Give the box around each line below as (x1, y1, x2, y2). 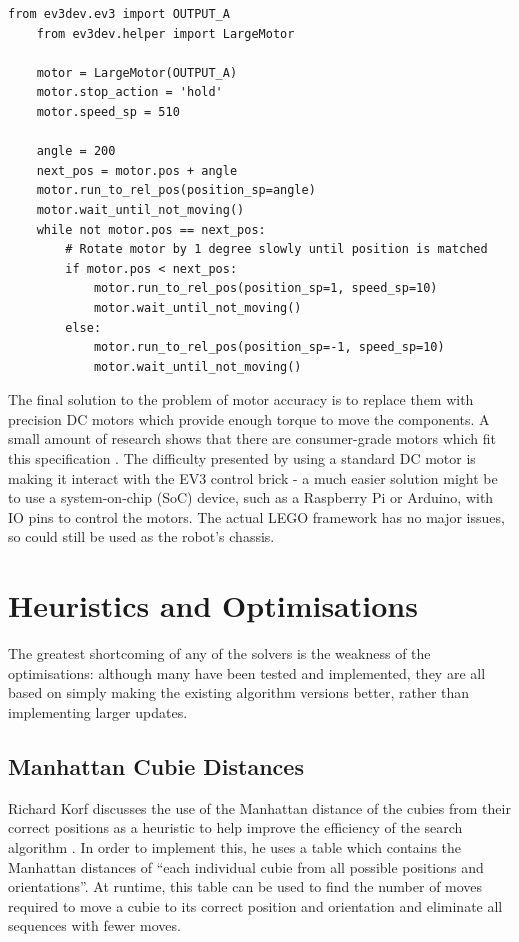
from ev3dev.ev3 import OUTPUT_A (8, 7, 230, 21)
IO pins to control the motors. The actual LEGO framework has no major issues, (8, 506, 505, 527)
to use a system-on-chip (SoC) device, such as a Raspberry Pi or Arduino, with (8, 487, 494, 508)
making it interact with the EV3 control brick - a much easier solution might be (8, 467, 498, 488)
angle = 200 (36, 144, 116, 159)
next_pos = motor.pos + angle (36, 163, 238, 178)
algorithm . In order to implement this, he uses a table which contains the (8, 836, 462, 857)
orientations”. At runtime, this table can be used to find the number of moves (8, 876, 483, 897)
